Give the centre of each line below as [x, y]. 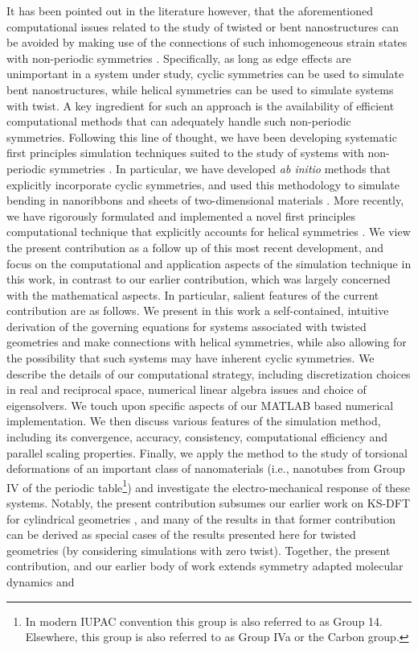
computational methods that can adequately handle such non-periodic [179, 121]
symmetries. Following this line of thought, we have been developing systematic [202, 137]
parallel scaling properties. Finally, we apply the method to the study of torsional [207, 452]
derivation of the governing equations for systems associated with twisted [186, 326]
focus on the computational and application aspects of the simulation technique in [209, 263]
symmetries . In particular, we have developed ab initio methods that [220, 168]
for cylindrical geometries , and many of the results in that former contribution [201, 518]
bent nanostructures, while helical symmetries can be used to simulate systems [200, 89]
